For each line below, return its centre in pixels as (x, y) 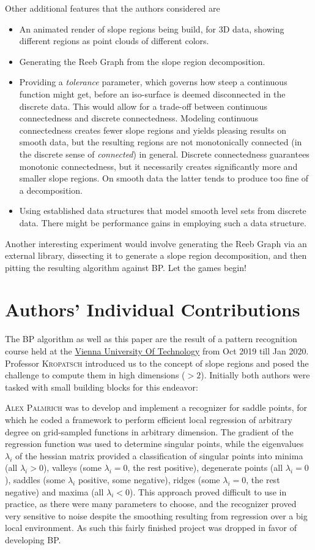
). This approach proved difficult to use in (208, 491)
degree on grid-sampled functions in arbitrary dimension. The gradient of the (149, 431)
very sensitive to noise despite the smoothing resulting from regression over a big (156, 515)
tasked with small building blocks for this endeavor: (102, 387)
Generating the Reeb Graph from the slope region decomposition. (142, 61)
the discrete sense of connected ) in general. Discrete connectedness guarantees (164, 154)
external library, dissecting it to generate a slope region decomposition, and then (156, 255)
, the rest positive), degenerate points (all (205, 468)
